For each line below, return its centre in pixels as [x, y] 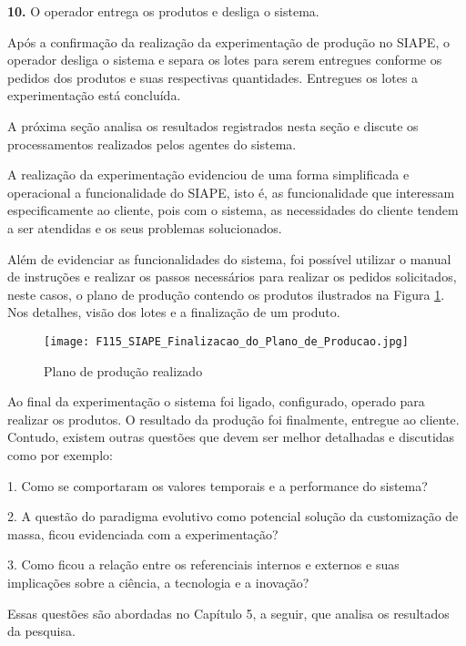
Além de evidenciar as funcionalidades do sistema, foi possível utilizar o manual [229, 258]
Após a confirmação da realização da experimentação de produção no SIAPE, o [228, 41]
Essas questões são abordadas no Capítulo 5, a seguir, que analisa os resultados [228, 613]
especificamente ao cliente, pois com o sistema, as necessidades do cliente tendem [233, 210]
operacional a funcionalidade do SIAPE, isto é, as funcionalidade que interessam [231, 192]
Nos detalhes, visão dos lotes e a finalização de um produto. [174, 312]
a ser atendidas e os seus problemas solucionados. [145, 227]
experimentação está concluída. [94, 95]
